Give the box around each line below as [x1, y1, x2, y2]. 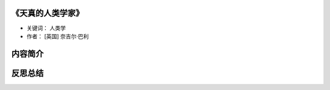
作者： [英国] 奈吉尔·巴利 [26, 32, 89, 40]
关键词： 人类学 [26, 24, 66, 32]
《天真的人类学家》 [11, 8, 84, 18]
